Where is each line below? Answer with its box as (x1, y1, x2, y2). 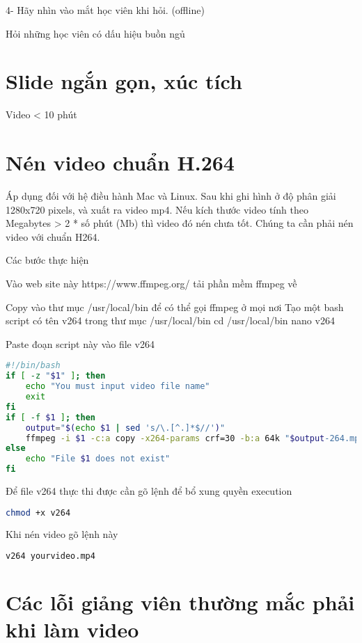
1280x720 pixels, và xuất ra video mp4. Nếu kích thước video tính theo (6, 202, 308, 216)
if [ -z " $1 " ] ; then (6, 371, 106, 381)
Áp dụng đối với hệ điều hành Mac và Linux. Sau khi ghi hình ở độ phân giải (6, 189, 336, 203)
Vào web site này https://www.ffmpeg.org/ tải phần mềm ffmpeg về (6, 276, 297, 290)
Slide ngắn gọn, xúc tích (6, 67, 242, 95)
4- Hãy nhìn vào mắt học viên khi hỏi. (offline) (6, 3, 205, 17)
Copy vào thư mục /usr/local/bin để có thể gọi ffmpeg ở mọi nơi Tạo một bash (6, 299, 344, 314)
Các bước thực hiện (6, 253, 89, 267)
